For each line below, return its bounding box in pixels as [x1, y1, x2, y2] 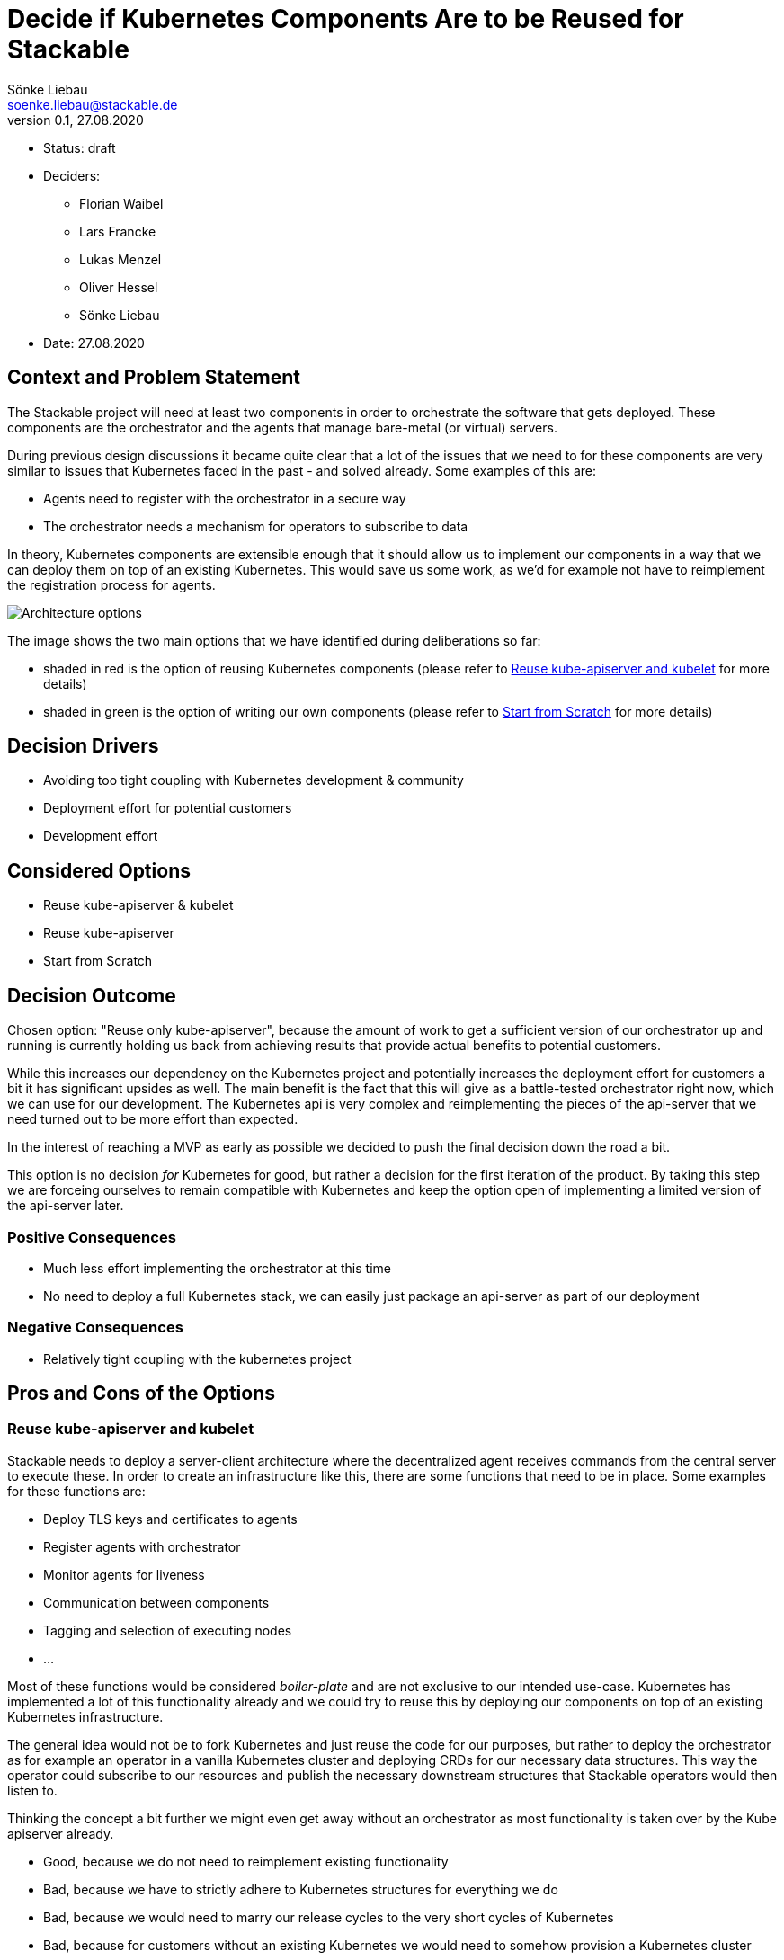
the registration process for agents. [7, 576, 216, 592]
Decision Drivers [7, 735, 159, 758]
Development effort [43, 828, 158, 844]
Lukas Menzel [79, 251, 162, 267]
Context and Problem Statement [7, 366, 300, 389]
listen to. [7, 1782, 58, 1798]
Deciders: [43, 167, 101, 183]
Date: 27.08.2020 [43, 334, 145, 351]
